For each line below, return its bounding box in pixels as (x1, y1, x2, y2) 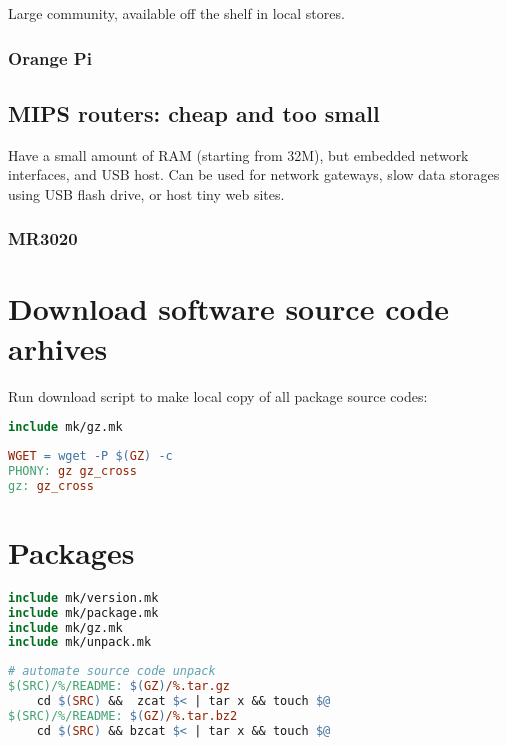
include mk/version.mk (8, 590, 159, 605)
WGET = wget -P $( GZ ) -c (8, 449, 173, 464)
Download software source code (8, 288, 450, 329)
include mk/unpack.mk (8, 635, 152, 650)
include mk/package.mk (8, 605, 159, 620)
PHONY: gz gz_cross (8, 463, 137, 478)
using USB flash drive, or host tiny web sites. (8, 183, 285, 204)
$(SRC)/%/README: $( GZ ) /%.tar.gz (8, 679, 230, 694)
